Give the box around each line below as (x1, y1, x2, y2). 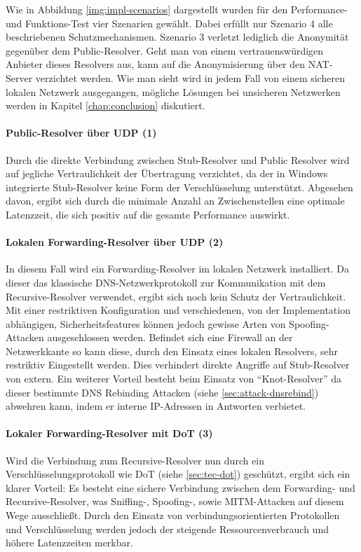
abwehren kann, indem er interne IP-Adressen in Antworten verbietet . (6, 399, 306, 413)
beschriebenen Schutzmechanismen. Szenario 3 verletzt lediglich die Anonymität (6, 29, 349, 44)
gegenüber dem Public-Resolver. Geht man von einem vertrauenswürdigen (6, 43, 324, 57)
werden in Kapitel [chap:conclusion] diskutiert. (6, 98, 205, 113)
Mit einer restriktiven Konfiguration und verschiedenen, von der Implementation (6, 303, 350, 317)
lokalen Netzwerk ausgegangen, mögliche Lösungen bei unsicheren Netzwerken (6, 84, 341, 99)
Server (6, 70, 33, 85)
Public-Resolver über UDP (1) (6, 125, 157, 140)
